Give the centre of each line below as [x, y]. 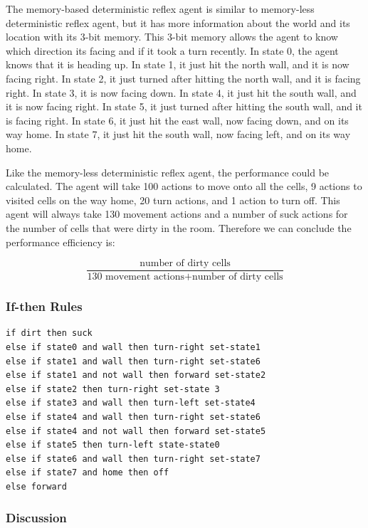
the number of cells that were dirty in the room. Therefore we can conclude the [179, 227]
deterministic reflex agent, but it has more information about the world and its [178, 22]
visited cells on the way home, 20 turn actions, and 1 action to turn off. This [173, 200]
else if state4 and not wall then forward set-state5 [136, 431]
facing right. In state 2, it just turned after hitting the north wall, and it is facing [183, 78]
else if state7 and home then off [88, 473]
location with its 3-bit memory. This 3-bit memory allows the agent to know [172, 37]
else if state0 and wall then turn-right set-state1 [133, 347]
